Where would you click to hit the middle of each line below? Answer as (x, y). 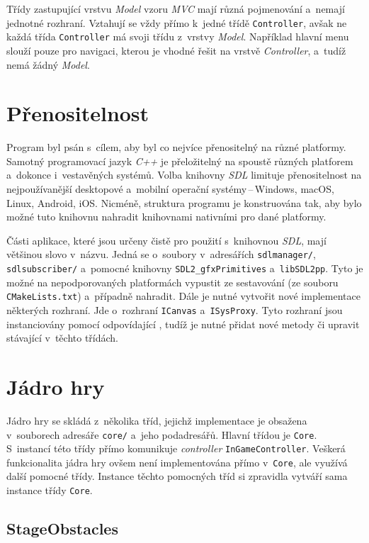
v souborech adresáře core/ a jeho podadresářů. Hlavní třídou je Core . (162, 434)
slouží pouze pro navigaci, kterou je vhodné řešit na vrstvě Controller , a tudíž (176, 50)
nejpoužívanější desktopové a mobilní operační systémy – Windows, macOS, (170, 189)
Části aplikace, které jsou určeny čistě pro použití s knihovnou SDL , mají (166, 240)
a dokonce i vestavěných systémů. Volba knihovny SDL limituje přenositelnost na (184, 175)
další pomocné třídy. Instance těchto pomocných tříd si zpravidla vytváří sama (177, 476)
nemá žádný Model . (48, 64)
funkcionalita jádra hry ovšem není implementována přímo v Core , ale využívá (177, 462)
